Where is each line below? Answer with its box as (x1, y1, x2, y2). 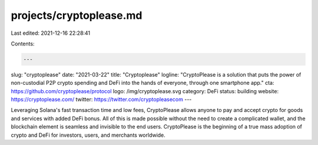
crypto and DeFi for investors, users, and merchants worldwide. (11, 131, 166, 139)
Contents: (11, 40, 35, 47)
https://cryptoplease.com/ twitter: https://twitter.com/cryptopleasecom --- (11, 96, 192, 103)
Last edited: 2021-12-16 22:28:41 (11, 29, 91, 37)
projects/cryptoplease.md (11, 9, 143, 22)
